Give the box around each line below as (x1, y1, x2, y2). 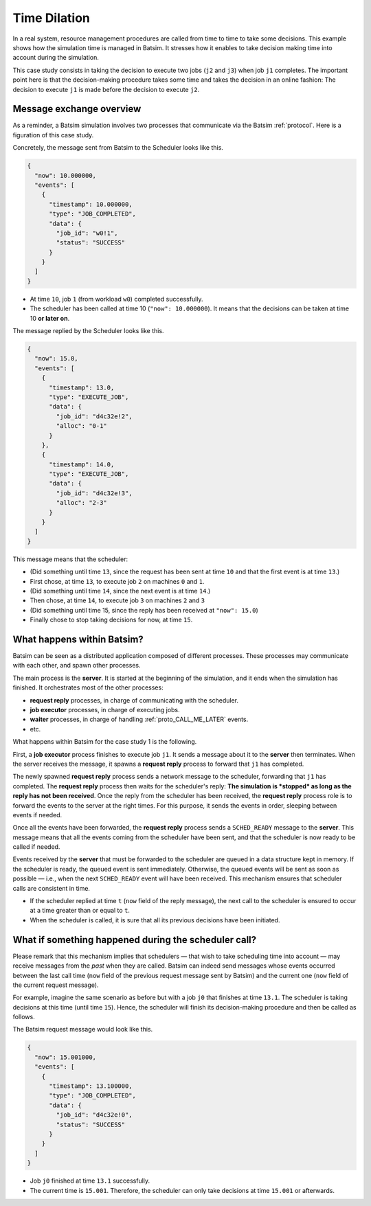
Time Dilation (12, 10, 91, 25)
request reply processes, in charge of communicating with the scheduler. (30, 696, 239, 704)
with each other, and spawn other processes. (12, 661, 141, 670)
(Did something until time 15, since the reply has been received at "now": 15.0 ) (30, 606, 259, 614)
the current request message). (12, 981, 99, 989)
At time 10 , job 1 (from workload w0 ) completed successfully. (30, 295, 203, 303)
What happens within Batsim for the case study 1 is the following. (12, 738, 197, 746)
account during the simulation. (12, 54, 99, 62)
